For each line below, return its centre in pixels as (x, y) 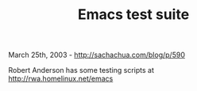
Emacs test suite (133, 15)
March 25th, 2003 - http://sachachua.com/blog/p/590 (97, 55)
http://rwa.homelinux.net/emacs (61, 79)
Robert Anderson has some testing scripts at (81, 70)
